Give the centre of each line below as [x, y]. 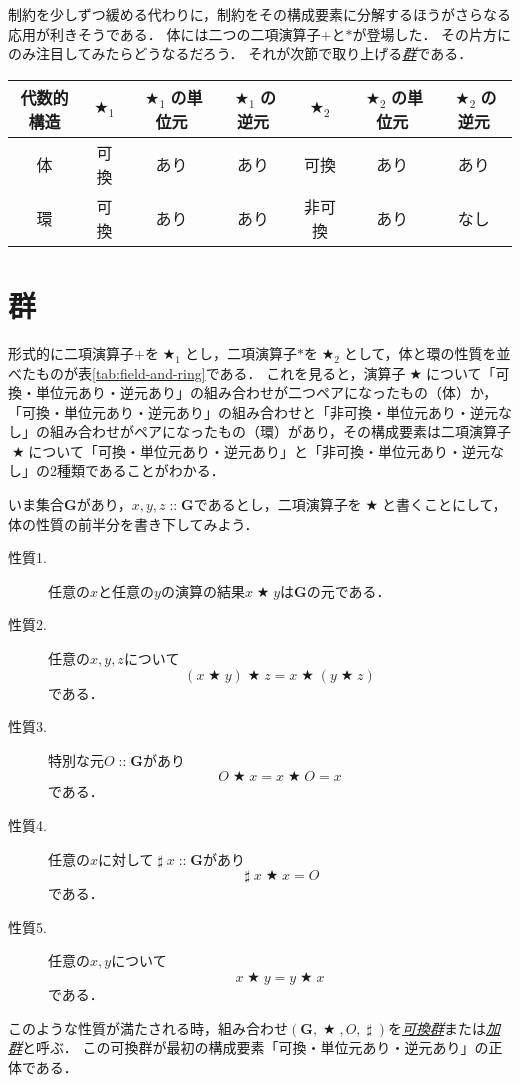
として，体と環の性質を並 [427, 352]
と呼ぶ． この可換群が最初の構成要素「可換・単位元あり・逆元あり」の [255, 1047]
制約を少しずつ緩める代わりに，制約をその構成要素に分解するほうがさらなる [260, 14]
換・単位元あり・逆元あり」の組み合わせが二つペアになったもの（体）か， [253, 392]
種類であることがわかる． [140, 470]
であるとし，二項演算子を [277, 504]
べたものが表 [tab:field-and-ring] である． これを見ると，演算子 [207, 372]
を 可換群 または [437, 1027]
